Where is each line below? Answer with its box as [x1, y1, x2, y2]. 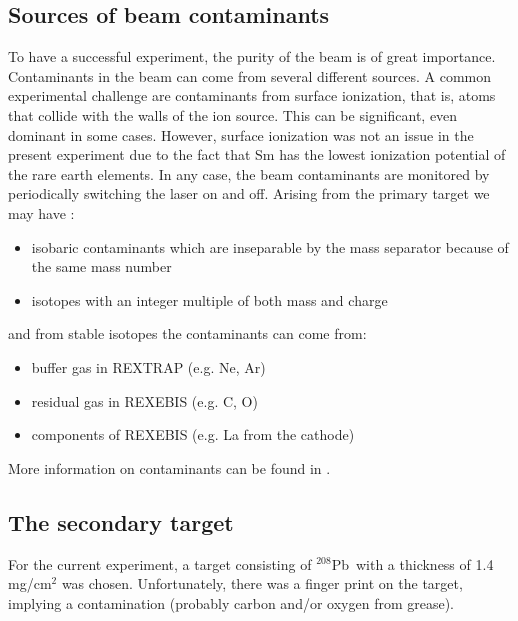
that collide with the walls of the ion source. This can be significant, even [8, 104, 458, 125]
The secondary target [8, 506, 234, 537]
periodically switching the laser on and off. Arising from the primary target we [8, 183, 490, 204]
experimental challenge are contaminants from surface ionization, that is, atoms [8, 85, 496, 106]
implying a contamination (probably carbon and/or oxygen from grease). [8, 592, 454, 613]
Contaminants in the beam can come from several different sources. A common [8, 65, 491, 86]
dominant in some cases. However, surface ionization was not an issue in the [8, 124, 474, 145]
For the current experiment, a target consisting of [8, 553, 312, 574]
